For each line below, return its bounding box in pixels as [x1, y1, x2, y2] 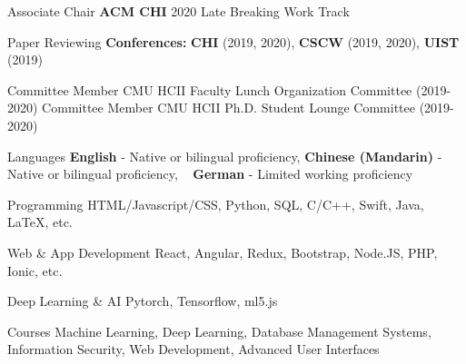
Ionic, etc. [7, 261, 63, 280]
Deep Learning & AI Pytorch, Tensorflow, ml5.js [7, 291, 278, 310]
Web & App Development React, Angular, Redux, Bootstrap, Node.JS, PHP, [7, 242, 438, 261]
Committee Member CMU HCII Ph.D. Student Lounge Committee [42, 98, 415, 117]
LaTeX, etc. [7, 212, 73, 231]
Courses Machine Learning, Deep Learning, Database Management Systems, [7, 321, 431, 340]
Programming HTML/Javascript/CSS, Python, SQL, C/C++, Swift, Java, [7, 194, 424, 213]
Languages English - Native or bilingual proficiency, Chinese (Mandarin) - [7, 146, 442, 165]
